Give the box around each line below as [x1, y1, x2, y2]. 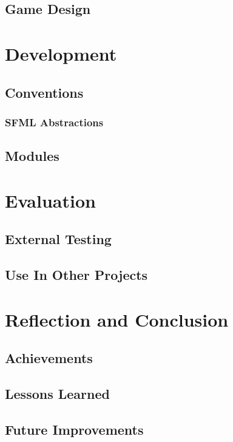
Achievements [5, 348, 93, 367]
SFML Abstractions [5, 114, 104, 129]
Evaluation [5, 188, 96, 212]
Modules [5, 146, 59, 165]
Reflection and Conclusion [5, 307, 229, 331]
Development [5, 41, 117, 66]
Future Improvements [5, 420, 144, 438]
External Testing [5, 229, 112, 248]
